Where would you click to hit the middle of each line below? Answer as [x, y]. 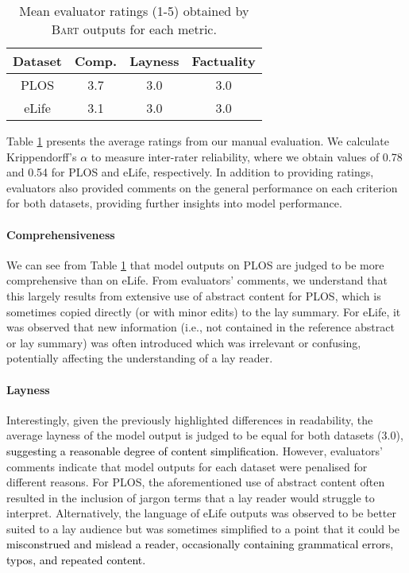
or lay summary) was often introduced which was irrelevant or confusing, [184, 342]
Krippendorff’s [42, 156]
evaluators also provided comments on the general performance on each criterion [202, 187]
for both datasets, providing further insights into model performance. [174, 203]
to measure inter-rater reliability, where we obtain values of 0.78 [247, 156]
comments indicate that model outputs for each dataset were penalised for [187, 466]
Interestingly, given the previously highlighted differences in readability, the [190, 419]
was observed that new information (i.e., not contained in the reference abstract [201, 327]
